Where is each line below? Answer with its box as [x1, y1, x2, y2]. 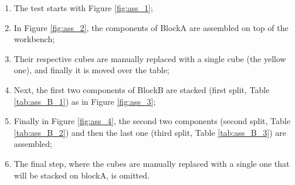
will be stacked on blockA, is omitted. [13, 169, 150, 181]
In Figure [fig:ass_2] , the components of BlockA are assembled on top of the [13, 21, 289, 33]
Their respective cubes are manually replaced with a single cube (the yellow [13, 52, 286, 64]
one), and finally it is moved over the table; [13, 64, 169, 76]
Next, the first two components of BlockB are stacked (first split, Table [13, 83, 270, 95]
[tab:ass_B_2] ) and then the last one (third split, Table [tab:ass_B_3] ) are [13, 126, 286, 138]
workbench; [13, 33, 55, 45]
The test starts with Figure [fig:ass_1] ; [13, 2, 153, 13]
